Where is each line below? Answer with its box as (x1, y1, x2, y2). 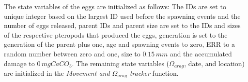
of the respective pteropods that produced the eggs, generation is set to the (4, 29, 228, 40)
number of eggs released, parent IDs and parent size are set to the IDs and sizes (4, 20, 241, 30)
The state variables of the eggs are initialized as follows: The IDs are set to (4, 1, 226, 11)
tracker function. (129, 68, 179, 78)
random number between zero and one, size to (4, 48, 140, 58)
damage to (4, 58, 35, 68)
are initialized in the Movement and (4, 68, 110, 78)
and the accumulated (170, 48, 232, 58)
